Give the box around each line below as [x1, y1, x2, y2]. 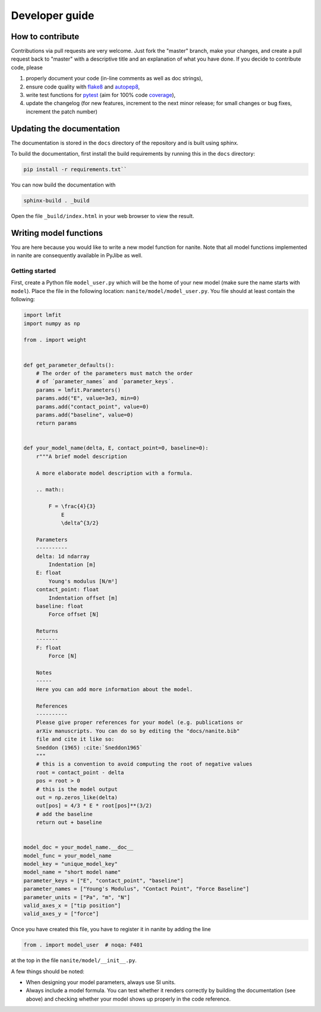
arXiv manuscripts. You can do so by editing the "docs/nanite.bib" [36, 727, 240, 734]
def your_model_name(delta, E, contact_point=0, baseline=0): [23, 444, 209, 452]
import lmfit [23, 312, 62, 319]
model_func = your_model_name [23, 852, 112, 859]
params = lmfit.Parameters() [36, 386, 121, 393]
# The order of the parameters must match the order [36, 370, 193, 377]
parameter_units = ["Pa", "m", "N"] [23, 894, 131, 900]
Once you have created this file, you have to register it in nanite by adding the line [11, 926, 211, 933]
